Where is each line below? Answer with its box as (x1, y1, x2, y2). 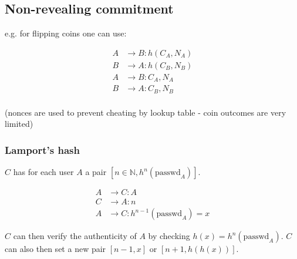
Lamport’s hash (5, 142, 80, 157)
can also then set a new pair (5, 243, 106, 255)
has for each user (13, 166, 74, 178)
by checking (148, 230, 190, 242)
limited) (5, 117, 33, 130)
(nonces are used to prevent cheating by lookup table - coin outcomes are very (5, 106, 286, 118)
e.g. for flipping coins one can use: (5, 27, 127, 39)
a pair (85, 166, 107, 178)
